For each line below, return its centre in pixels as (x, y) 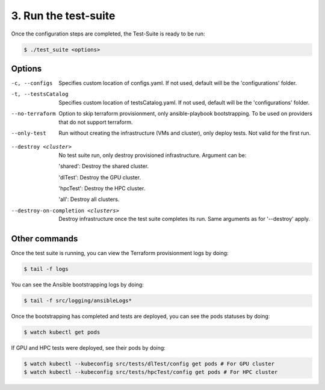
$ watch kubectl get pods (62, 332)
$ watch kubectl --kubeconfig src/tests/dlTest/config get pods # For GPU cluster (149, 364)
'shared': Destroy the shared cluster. (104, 166)
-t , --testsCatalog (40, 94)
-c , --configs (32, 83)
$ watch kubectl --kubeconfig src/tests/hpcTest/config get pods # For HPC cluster (151, 372)
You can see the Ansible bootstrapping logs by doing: (77, 284)
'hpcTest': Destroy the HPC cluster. (102, 188)
